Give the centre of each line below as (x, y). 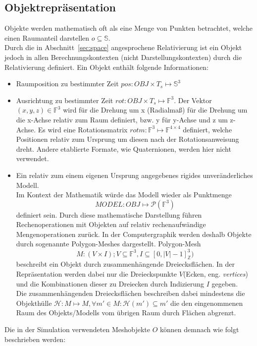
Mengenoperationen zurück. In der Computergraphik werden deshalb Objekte (134, 234)
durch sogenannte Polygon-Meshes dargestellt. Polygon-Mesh (108, 244)
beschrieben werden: (35, 339)
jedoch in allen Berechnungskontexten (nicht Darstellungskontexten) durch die (123, 57)
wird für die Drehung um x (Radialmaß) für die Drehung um (155, 110)
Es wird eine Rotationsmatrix (83, 129)
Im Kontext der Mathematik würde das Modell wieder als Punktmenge (124, 195)
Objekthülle (34, 303)
